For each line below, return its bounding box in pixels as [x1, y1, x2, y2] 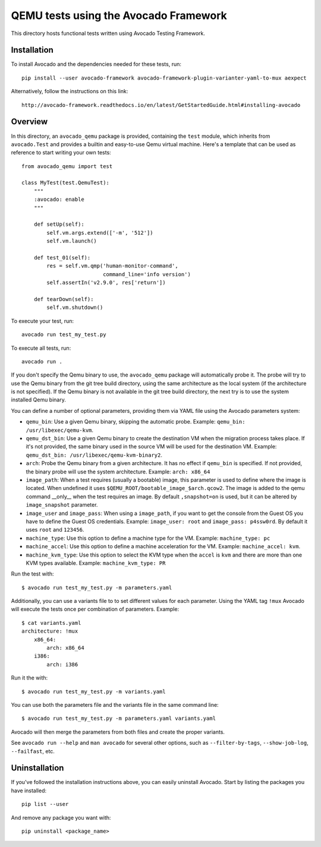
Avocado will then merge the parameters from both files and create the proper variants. [11, 728, 225, 735]
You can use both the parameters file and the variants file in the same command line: [11, 701, 219, 708]
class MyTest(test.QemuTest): [21, 179, 110, 187]
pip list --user [21, 801, 69, 808]
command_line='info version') [103, 271, 191, 277]
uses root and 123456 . [26, 526, 84, 533]
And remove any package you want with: [11, 814, 111, 821]
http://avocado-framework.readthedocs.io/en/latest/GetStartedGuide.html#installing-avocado [21, 102, 301, 108]
